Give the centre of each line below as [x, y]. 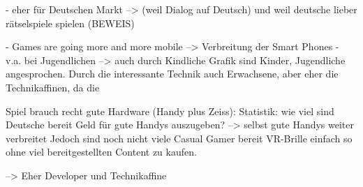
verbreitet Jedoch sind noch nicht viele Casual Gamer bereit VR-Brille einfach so [179, 138]
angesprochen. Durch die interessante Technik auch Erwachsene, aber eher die [172, 74]
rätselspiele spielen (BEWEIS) [70, 23]
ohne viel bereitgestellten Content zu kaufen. [101, 152]
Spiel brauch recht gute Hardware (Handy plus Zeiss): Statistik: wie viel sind [170, 111]
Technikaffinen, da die [53, 87]
